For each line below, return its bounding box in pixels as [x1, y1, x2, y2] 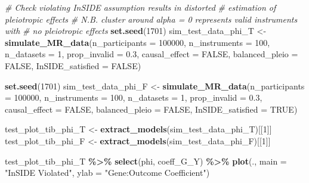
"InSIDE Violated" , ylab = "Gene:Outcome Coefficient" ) [5, 166, 210, 179]
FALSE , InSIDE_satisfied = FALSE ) [5, 59, 141, 72]
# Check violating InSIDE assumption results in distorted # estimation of [5, 1, 276, 13]
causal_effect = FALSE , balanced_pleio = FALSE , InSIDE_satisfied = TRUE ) [5, 103, 298, 115]
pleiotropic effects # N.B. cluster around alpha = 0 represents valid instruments [5, 13, 298, 25]
